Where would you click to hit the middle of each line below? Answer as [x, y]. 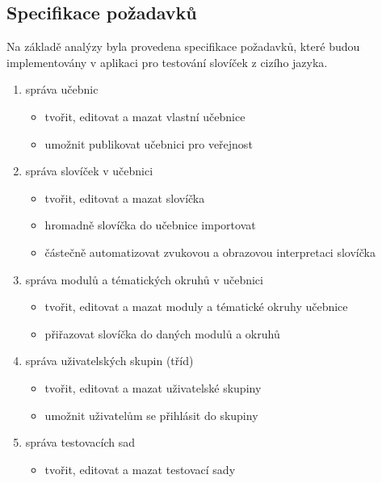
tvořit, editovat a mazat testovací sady [140, 469]
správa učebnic [62, 89]
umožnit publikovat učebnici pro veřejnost [149, 143]
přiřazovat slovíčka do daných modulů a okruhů [162, 333]
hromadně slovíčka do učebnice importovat [150, 225]
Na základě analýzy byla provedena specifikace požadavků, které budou [183, 46]
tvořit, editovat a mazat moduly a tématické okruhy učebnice [196, 307]
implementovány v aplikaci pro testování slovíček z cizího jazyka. [167, 62]
